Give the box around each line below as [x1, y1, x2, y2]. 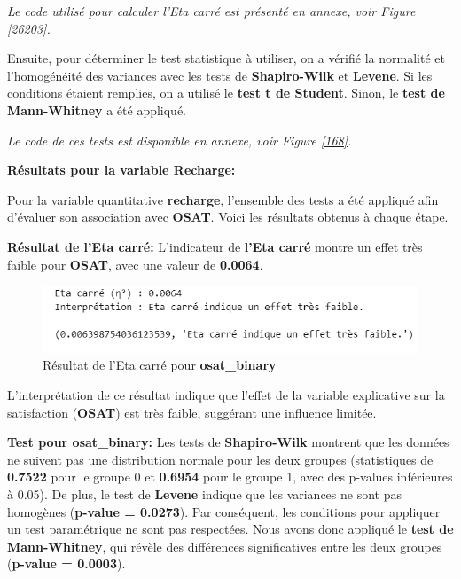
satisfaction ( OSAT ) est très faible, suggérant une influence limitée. [7, 403, 377, 421]
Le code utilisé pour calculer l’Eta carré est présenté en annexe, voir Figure [7, 2, 416, 20]
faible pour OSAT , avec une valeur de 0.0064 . [7, 254, 263, 273]
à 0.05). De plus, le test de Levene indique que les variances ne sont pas [7, 485, 402, 504]
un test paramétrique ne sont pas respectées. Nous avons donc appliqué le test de [7, 520, 454, 538]
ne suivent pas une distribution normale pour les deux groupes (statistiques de [7, 450, 434, 468]
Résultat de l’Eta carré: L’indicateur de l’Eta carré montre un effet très [7, 237, 423, 255]
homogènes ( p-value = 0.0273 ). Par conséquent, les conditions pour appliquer [7, 502, 441, 520]
